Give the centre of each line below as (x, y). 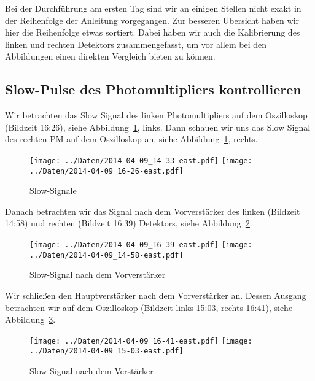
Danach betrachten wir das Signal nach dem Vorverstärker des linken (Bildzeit (153, 211)
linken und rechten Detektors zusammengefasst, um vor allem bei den (136, 44)
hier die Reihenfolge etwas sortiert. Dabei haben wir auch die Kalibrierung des (153, 32)
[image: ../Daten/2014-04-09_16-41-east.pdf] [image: (141, 341)
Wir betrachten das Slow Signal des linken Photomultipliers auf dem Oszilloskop (156, 115)
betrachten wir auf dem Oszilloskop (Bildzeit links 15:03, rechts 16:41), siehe (149, 307)
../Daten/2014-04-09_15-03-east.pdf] (107, 351)
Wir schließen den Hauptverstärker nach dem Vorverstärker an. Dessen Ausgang (156, 295)
